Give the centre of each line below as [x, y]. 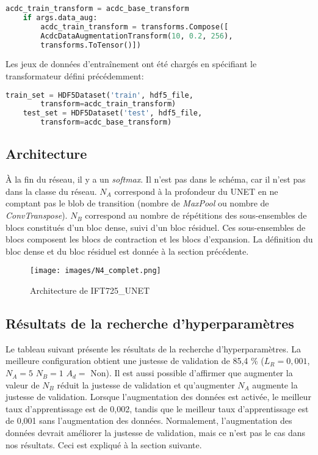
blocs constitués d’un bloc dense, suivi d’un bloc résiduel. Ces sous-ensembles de [156, 227]
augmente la [275, 384]
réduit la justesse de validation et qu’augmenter [146, 384]
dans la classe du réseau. [51, 191]
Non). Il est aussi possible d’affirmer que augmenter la [192, 373]
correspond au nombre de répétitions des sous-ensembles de [196, 215]
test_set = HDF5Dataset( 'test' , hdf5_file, [113, 113]
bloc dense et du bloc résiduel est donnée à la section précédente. [127, 251]
